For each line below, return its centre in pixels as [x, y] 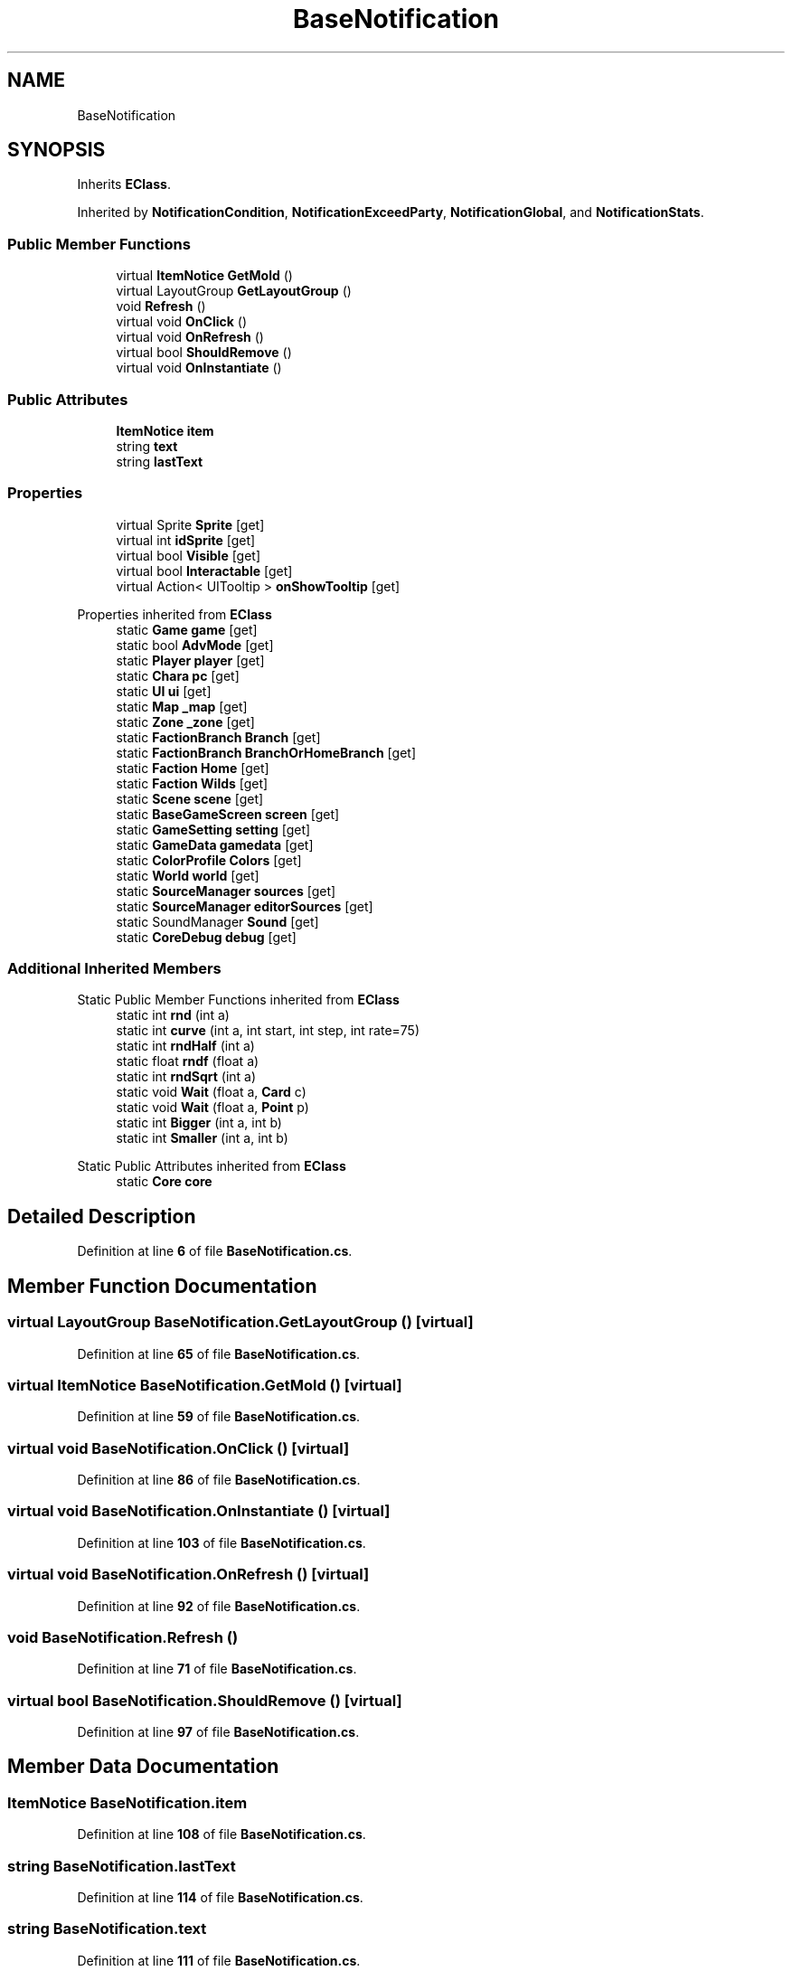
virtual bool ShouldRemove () [204, 353]
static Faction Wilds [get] [192, 783]
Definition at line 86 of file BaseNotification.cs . [219, 1480]
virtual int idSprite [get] [186, 540]
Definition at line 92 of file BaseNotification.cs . [219, 1606]
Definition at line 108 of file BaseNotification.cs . [222, 1834]
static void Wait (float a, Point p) [212, 1108]
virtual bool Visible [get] [189, 555]
